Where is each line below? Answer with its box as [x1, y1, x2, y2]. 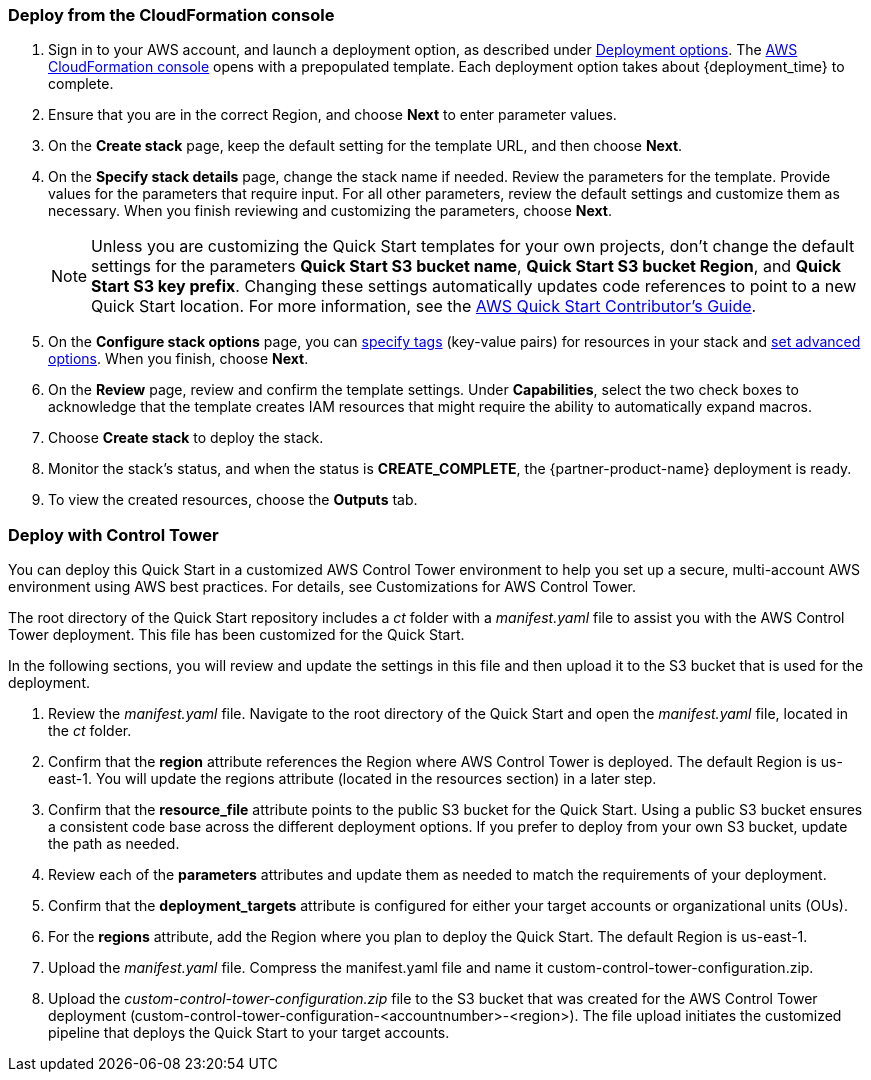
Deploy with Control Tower [8, 524, 219, 545]
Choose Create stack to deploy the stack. [48, 429, 324, 447]
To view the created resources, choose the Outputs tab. [48, 491, 418, 509]
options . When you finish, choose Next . [48, 350, 309, 368]
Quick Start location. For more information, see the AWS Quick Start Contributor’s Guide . [91, 296, 757, 317]
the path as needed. [48, 835, 180, 853]
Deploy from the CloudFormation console [8, 5, 335, 25]
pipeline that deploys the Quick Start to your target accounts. [48, 1024, 450, 1042]
